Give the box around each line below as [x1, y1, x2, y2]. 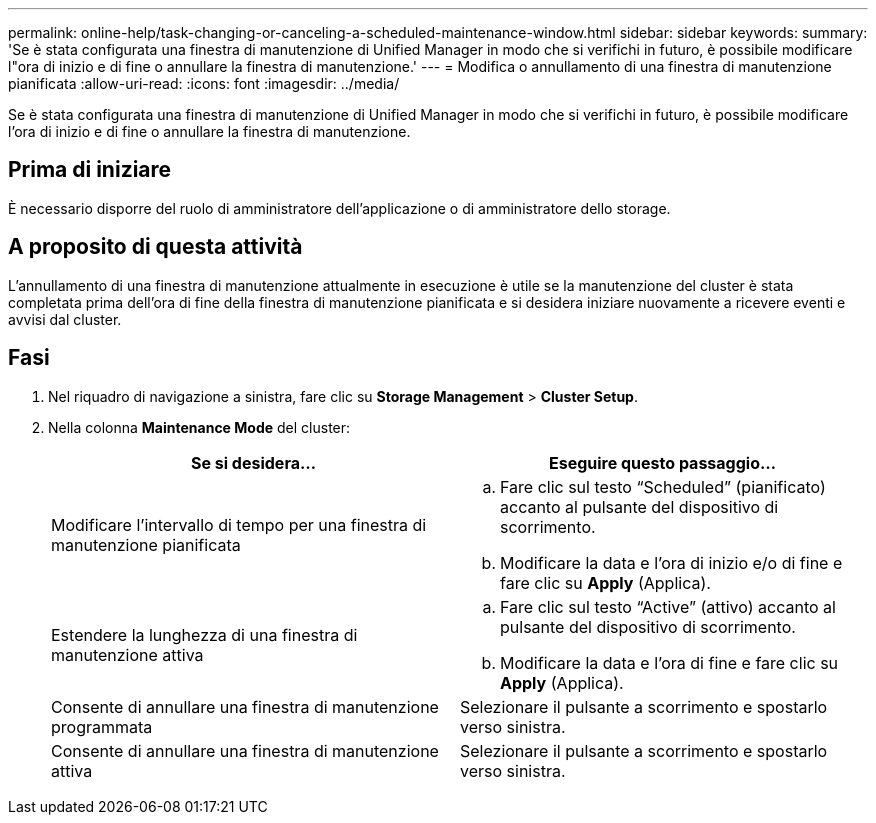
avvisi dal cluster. [8, 310, 122, 328]
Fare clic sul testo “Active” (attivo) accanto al [500, 596, 836, 617]
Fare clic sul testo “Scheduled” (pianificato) [500, 476, 826, 497]
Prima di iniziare [8, 157, 172, 183]
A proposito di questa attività [8, 234, 303, 260]
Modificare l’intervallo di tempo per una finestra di [51, 514, 427, 535]
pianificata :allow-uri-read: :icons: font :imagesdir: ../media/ [8, 75, 400, 92]
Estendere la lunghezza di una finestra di [51, 624, 358, 645]
